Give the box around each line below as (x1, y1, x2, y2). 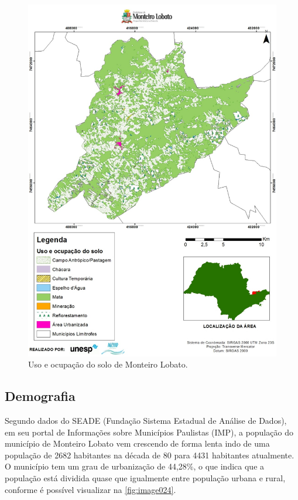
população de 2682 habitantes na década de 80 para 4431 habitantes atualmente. (5, 448, 294, 461)
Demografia (5, 387, 76, 405)
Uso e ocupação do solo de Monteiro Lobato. (28, 358, 188, 370)
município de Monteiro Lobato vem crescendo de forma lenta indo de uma (5, 437, 270, 450)
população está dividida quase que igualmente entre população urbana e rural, (5, 472, 286, 484)
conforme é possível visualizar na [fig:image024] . (5, 483, 176, 495)
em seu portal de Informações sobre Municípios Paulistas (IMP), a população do (5, 426, 293, 438)
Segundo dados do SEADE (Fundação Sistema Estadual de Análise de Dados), (5, 414, 287, 427)
